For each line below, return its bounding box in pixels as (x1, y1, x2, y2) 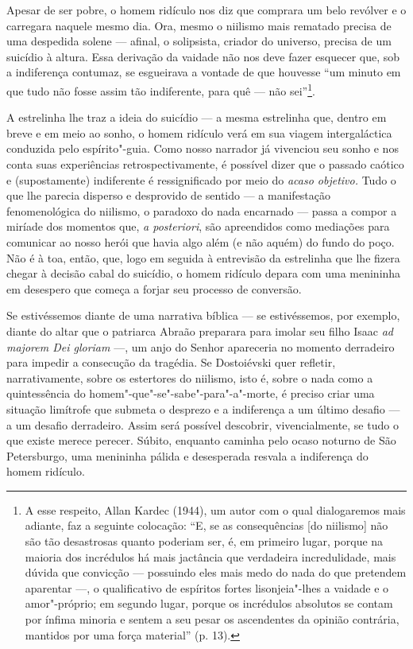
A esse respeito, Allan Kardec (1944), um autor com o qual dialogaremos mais (25, 501, 406, 518)
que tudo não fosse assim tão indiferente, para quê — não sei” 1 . (6, 80, 315, 99)
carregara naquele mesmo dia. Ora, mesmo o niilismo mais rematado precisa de (6, 17, 392, 33)
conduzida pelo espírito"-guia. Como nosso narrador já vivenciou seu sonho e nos (6, 140, 399, 157)
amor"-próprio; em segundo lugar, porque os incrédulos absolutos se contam (25, 595, 393, 612)
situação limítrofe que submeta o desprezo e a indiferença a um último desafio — (6, 400, 400, 417)
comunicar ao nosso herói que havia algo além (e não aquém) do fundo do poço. (6, 233, 395, 250)
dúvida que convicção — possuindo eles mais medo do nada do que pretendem (25, 564, 407, 581)
